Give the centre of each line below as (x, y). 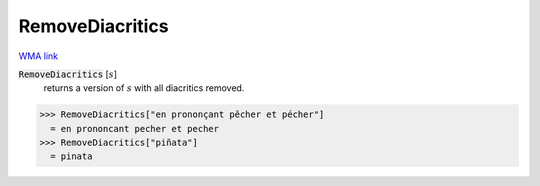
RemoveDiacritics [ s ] (68, 74)
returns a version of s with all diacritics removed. (144, 88)
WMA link (38, 56)
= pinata (71, 156)
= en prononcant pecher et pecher (135, 128)
